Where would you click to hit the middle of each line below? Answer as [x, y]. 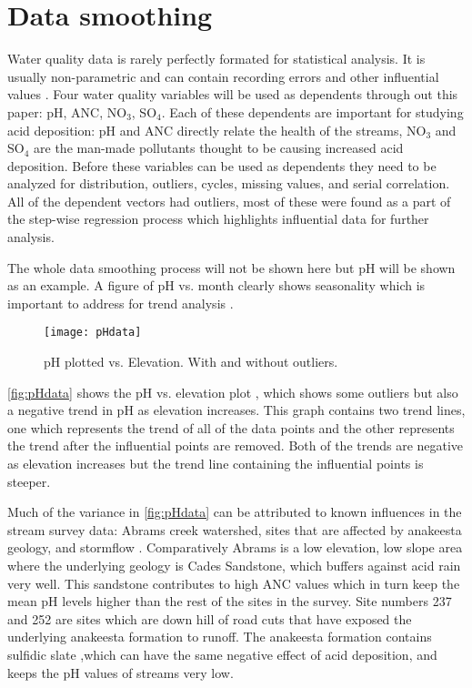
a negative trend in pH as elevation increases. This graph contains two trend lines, [236, 410]
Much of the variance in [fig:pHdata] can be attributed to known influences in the [235, 512]
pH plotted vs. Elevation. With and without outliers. [191, 362]
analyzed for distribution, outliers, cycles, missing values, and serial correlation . [229, 183]
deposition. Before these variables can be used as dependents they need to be [222, 165]
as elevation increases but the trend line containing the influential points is [216, 464]
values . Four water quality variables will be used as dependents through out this [233, 94]
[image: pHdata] [93, 333]
